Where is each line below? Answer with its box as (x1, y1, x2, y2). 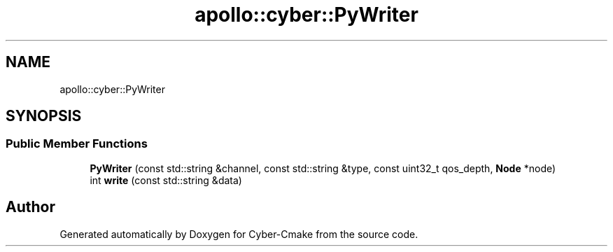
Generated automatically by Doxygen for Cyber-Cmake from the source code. (59, 227, 418, 240)
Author (6, 198, 55, 216)
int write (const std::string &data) (90, 174, 242, 186)
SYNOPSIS (6, 107, 82, 125)
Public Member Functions (6, 136, 148, 151)
